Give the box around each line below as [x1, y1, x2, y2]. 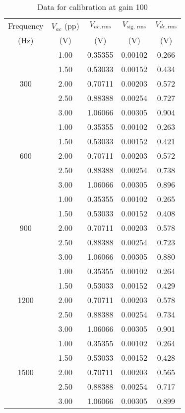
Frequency [8, 20, 44, 31]
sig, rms [126, 24, 146, 30]
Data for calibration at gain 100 [37, 1, 148, 12]
